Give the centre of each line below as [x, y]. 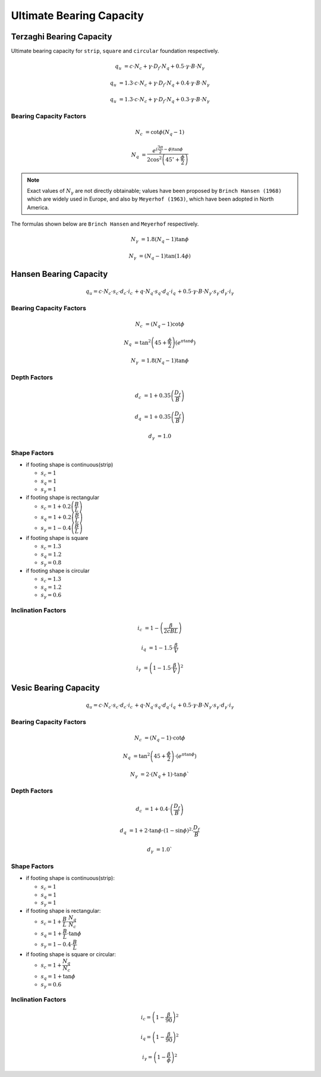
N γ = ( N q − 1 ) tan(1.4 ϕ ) [160, 257]
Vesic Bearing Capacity [56, 688]
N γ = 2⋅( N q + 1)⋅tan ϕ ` [160, 775]
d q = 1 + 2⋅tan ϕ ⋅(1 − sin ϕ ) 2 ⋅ [157, 831]
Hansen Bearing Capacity [59, 274]
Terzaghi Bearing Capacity [62, 37]
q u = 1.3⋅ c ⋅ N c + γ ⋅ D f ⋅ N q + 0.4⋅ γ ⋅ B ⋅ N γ [160, 83]
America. [38, 207]
